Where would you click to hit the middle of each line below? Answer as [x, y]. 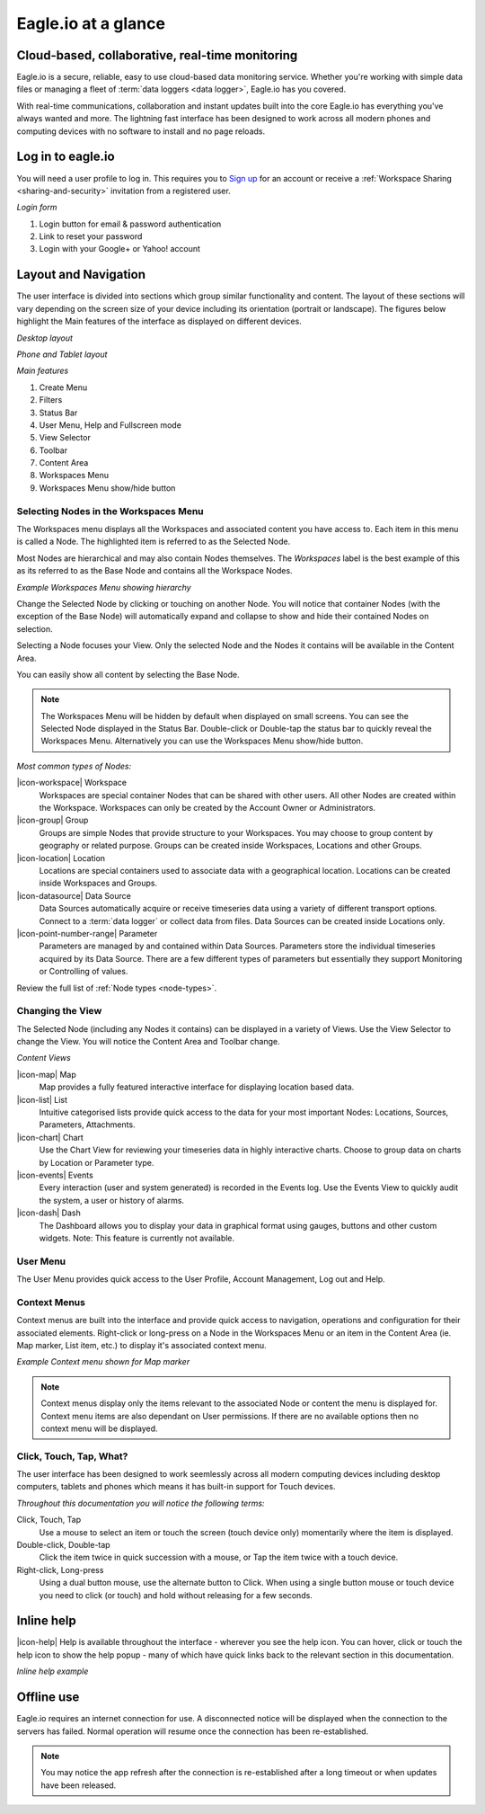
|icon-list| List [42, 1099]
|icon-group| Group [53, 820]
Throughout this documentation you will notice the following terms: [141, 1503]
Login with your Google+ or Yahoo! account [120, 249]
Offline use [48, 1698]
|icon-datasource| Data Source [74, 895]
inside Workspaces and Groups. [98, 883]
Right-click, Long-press [60, 1569]
